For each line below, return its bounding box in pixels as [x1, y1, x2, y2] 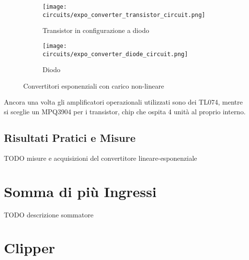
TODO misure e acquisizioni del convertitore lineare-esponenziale [4, 153, 197, 163]
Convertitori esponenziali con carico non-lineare [23, 80, 164, 91]
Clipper [4, 238, 55, 258]
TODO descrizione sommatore [4, 209, 94, 219]
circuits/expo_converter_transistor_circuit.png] [43, 11, 205, 18]
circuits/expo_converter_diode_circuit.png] [43, 50, 188, 58]
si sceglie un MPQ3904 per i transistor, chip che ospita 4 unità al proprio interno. [4, 107, 246, 116]
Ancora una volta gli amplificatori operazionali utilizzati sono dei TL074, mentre [4, 97, 243, 107]
